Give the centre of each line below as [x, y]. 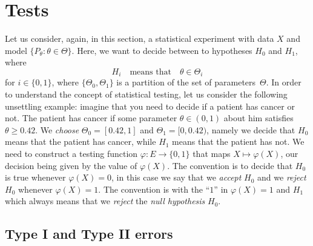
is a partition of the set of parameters [186, 82]
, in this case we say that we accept [176, 177]
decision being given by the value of [71, 165]
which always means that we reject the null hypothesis [105, 201]
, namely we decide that [251, 129]
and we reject [282, 177]
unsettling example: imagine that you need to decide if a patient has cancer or [150, 106]
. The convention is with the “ [154, 189]
